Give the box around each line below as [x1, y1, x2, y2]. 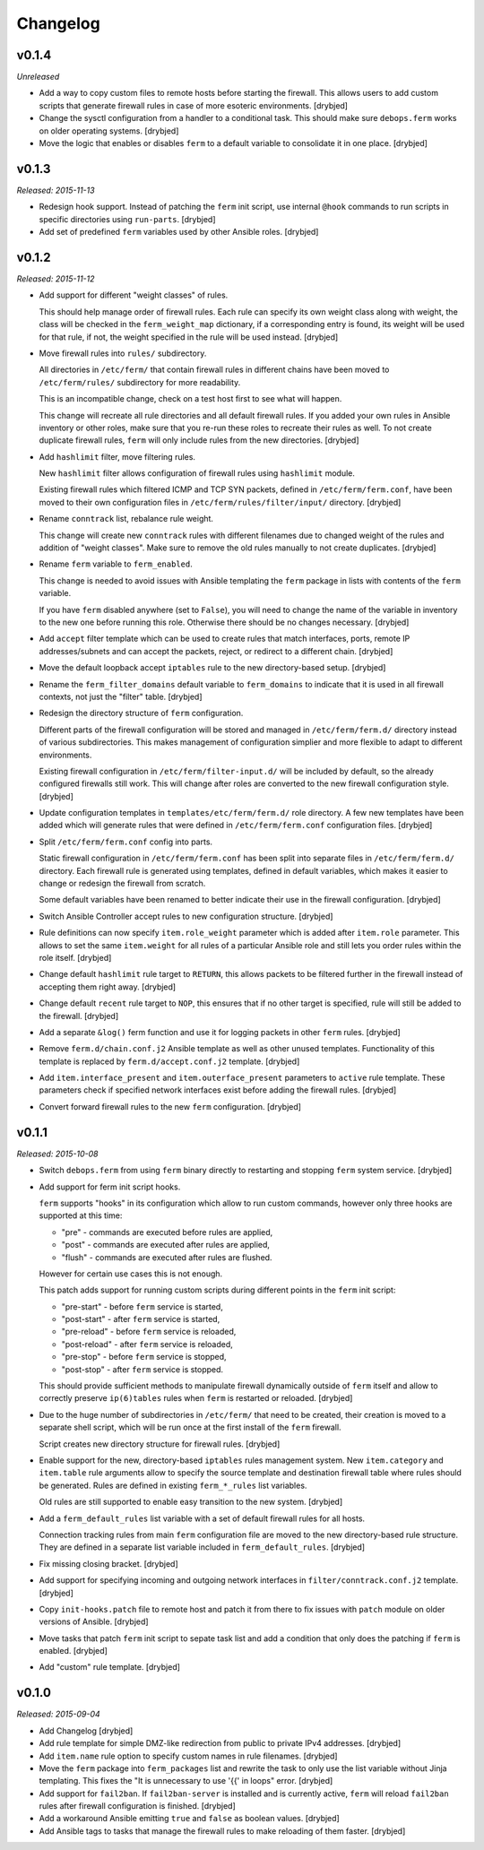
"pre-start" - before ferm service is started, [61, 1301, 223, 1312]
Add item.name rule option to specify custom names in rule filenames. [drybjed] [39, 1751, 338, 1761]
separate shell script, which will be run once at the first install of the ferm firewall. [39, 1422, 341, 1433]
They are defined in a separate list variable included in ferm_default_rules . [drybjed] [39, 1542, 366, 1552]
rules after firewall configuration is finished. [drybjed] [39, 1801, 237, 1811]
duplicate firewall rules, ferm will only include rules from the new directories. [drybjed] [39, 435, 359, 445]
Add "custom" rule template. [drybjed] [39, 1662, 181, 1673]
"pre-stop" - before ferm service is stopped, [61, 1352, 228, 1362]
